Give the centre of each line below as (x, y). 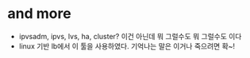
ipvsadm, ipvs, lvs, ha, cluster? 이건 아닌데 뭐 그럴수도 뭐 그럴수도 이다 (130, 36)
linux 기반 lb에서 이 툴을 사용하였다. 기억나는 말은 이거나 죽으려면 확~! (127, 46)
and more (40, 14)
